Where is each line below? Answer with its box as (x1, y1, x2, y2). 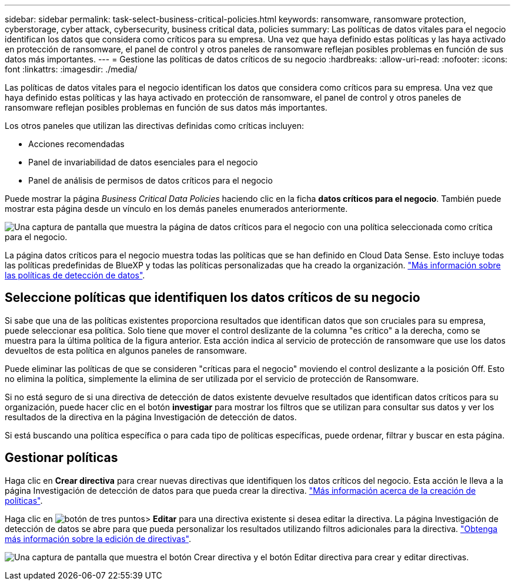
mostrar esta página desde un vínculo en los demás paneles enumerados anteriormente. (5, 204, 348, 214)
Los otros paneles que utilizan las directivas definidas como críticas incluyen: (5, 121, 304, 131)
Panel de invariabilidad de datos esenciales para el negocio (28, 157, 258, 167)
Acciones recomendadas (28, 139, 125, 149)
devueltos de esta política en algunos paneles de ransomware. (5, 345, 247, 355)
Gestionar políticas (5, 450, 118, 466)
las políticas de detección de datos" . (5, 270, 145, 280)
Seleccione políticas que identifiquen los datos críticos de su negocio (5, 290, 420, 305)
